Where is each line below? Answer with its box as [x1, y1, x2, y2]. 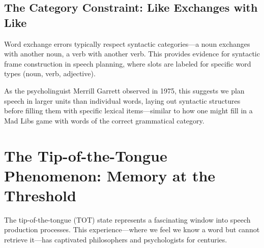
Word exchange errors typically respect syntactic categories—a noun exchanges [4, 38, 250, 49]
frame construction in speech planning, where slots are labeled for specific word [4, 58, 251, 69]
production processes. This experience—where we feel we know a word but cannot [4, 224, 260, 235]
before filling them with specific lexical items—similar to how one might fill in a [4, 105, 253, 116]
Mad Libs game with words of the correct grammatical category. [4, 115, 204, 126]
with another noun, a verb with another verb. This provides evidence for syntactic [4, 48, 260, 59]
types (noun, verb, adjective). [4, 68, 96, 79]
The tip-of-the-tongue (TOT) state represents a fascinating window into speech [4, 214, 251, 225]
